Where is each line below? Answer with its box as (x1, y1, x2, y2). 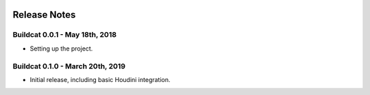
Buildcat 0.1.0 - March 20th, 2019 (12, 62, 126, 71)
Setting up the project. (29, 44, 93, 53)
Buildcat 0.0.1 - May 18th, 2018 (12, 30, 116, 40)
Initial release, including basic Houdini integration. (29, 75, 171, 83)
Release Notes (12, 9, 76, 21)
